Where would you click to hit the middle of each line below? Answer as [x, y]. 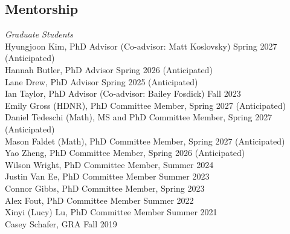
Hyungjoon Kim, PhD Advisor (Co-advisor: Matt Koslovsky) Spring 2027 [141, 46]
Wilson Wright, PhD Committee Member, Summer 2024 [109, 164]
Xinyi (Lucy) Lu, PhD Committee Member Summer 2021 [111, 212]
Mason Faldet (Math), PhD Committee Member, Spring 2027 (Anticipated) [145, 141]
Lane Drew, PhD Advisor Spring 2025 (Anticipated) [101, 81]
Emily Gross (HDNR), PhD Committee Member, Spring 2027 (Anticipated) [145, 105]
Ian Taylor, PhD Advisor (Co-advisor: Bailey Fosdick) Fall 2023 [123, 93]
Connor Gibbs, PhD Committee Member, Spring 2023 [105, 188]
